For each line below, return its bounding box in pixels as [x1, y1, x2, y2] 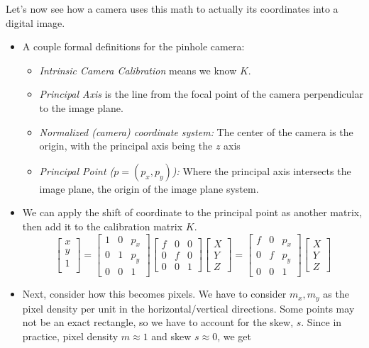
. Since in [301, 315, 342, 330]
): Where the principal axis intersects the [172, 163, 351, 178]
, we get [217, 328, 251, 343]
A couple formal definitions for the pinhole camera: [22, 39, 245, 54]
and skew [151, 328, 192, 343]
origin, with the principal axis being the [39, 138, 213, 153]
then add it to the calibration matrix [22, 218, 183, 233]
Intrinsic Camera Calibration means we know [39, 62, 237, 77]
